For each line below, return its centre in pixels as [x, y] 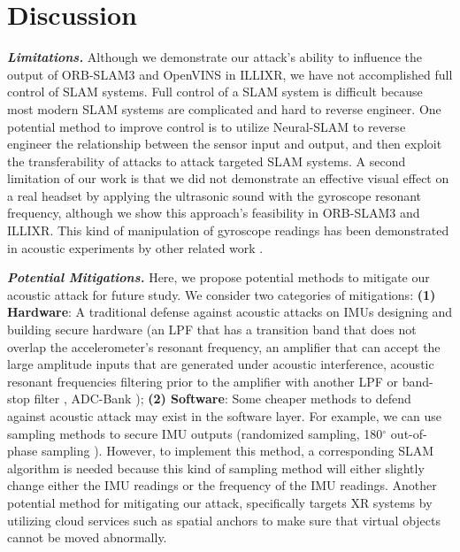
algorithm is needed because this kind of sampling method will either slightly [216, 468]
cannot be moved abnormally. [87, 537]
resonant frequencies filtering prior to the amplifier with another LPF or [203, 381]
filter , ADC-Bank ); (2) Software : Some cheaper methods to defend [222, 399]
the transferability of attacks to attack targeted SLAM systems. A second [207, 161]
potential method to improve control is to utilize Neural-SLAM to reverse [207, 126]
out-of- [409, 433]
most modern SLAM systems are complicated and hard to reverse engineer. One [224, 108]
